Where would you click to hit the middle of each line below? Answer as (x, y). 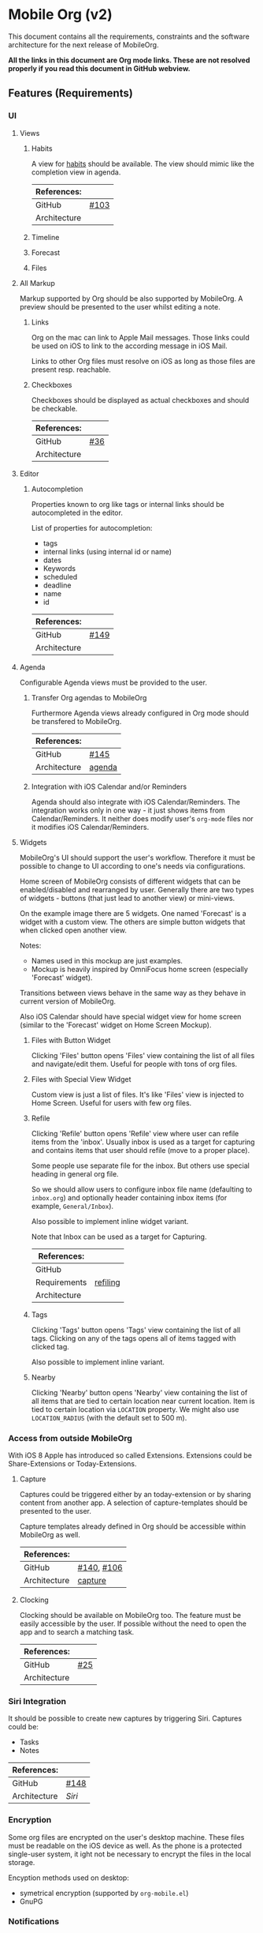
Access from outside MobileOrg (70, 1438)
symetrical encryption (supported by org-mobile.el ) (104, 1893)
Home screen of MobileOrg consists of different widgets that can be (130, 881)
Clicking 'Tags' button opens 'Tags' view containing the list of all (136, 1330)
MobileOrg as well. (50, 1534)
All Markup (37, 283)
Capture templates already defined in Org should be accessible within (133, 1526)
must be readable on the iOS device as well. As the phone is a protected (125, 1845)
